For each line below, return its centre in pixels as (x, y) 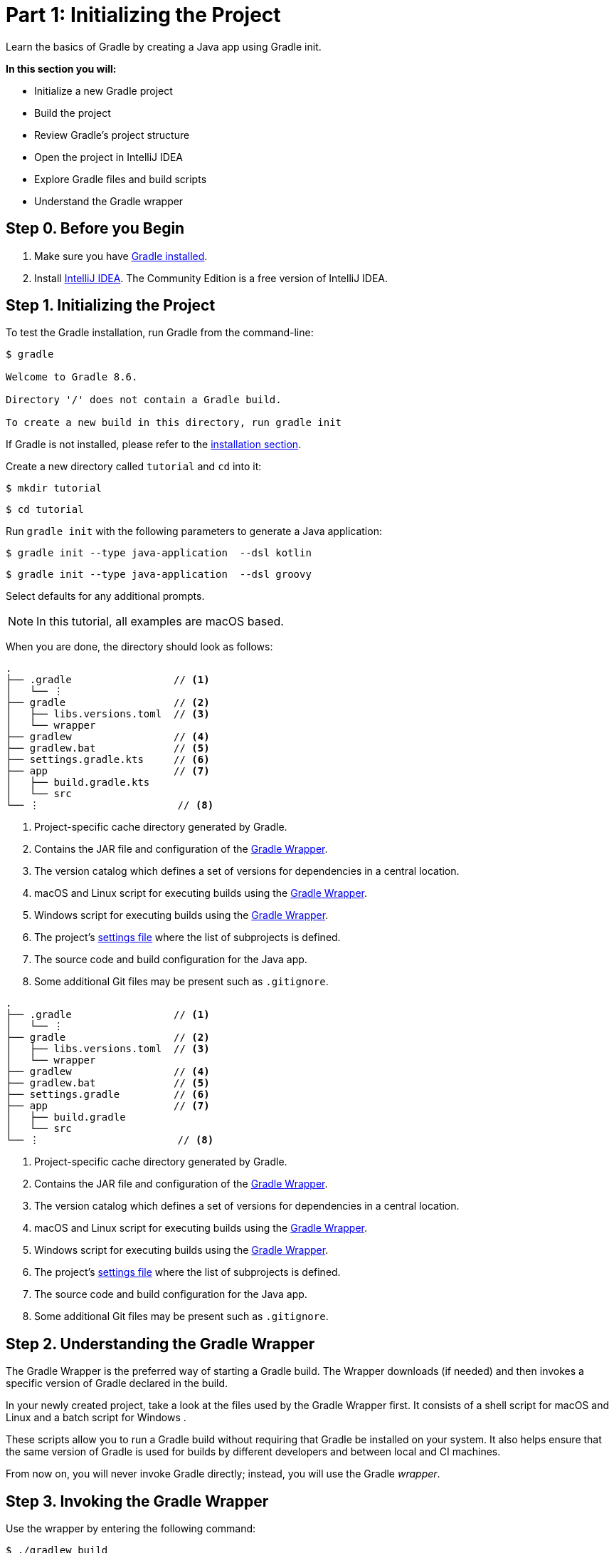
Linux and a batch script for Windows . (96, 1418)
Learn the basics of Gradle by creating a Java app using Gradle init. (164, 46)
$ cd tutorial (45, 510)
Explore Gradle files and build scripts (121, 179)
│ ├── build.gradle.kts (78, 783)
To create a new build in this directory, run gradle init (174, 423)
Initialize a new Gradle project (104, 90)
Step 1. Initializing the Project (111, 306)
